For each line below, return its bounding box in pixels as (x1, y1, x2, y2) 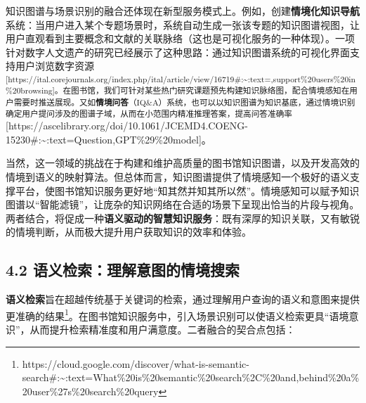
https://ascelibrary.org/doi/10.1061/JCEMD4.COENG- (8, 118, 249, 133)
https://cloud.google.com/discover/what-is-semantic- (22, 356, 249, 371)
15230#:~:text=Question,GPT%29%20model (6, 132, 199, 146)
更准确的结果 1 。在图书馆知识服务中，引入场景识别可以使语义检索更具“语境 (6, 306, 349, 323)
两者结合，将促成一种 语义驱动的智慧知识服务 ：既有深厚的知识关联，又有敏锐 (6, 210, 360, 225)
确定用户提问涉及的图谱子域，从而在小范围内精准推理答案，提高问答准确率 (6, 107, 292, 119)
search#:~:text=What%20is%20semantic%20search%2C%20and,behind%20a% (22, 370, 360, 385)
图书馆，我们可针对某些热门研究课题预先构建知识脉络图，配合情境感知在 (71, 84, 350, 96)
